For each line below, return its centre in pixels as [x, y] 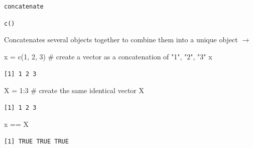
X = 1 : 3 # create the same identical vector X [74, 90]
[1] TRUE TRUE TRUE [36, 141]
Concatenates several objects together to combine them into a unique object [121, 40]
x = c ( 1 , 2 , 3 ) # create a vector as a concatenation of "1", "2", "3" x [108, 56]
